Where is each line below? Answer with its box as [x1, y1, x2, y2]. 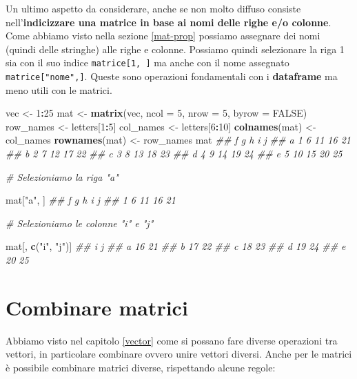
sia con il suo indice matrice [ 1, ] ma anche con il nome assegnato [6, 55, 289, 70]
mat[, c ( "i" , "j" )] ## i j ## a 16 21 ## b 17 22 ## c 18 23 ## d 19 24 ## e [6, 239, 346, 253]
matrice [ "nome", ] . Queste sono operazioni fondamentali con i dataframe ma [6, 69, 338, 84]
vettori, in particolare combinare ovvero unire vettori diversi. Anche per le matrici [6, 347, 352, 361]
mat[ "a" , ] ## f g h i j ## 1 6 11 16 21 [6, 193, 176, 207]
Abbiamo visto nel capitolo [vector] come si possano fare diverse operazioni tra [6, 333, 338, 347]
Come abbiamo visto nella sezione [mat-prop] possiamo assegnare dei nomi [6, 28, 320, 43]
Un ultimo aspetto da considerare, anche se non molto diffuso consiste [6, 1, 301, 15]
